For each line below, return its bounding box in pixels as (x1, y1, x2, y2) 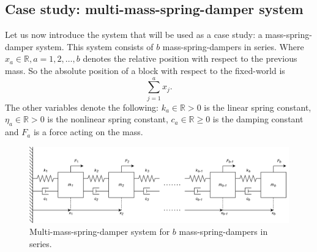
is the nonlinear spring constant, (47, 113, 168, 125)
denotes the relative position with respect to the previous (83, 52, 297, 65)
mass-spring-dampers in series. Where (162, 40, 304, 53)
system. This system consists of (35, 40, 154, 53)
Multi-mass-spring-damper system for (29, 225, 170, 238)
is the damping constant (212, 113, 304, 125)
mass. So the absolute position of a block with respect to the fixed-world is (5, 64, 285, 76)
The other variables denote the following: (5, 100, 158, 113)
